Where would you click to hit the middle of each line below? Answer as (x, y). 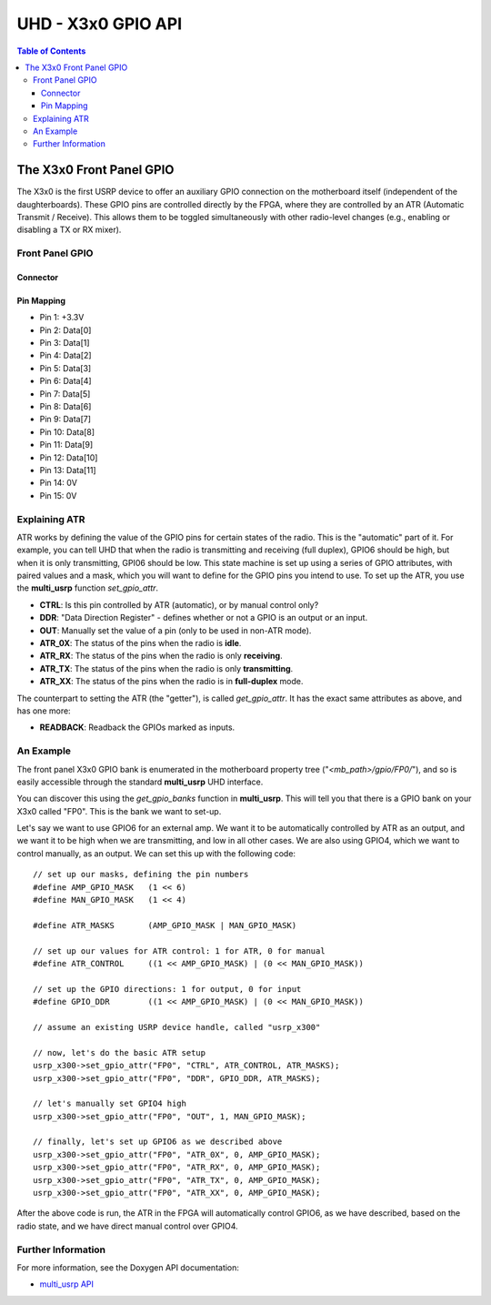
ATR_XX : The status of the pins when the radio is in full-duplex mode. (171, 682)
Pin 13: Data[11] (68, 470)
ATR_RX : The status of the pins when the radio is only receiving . (161, 656)
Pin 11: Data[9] (66, 445)
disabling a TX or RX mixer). (69, 230)
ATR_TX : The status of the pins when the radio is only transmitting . (166, 668)
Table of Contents (51, 51)
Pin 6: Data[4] (65, 381)
